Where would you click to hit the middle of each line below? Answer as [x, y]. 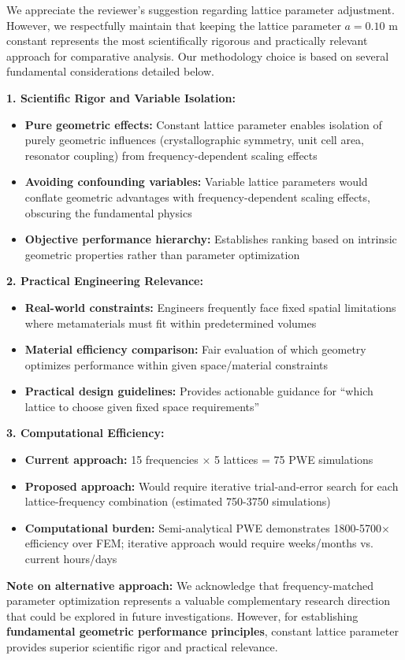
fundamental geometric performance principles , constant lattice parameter [202, 631]
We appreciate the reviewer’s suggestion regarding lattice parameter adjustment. [201, 9]
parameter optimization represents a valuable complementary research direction [199, 601]
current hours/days [71, 559]
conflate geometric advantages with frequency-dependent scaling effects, [197, 197]
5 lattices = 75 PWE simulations [294, 460]
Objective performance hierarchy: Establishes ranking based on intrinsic [211, 239]
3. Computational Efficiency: [85, 433]
